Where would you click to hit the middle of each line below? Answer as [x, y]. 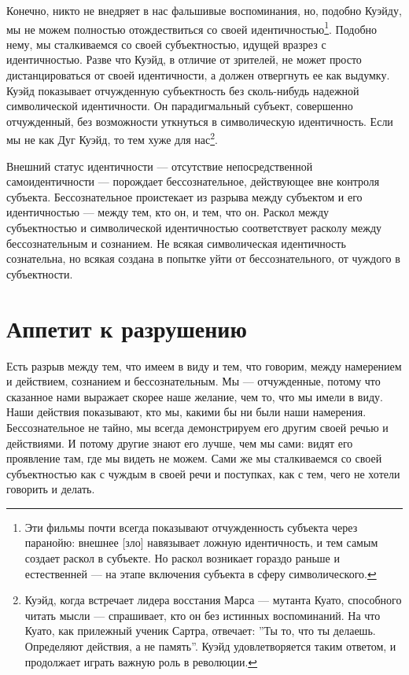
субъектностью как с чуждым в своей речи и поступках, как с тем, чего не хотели [203, 473]
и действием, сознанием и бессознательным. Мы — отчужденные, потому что [193, 381]
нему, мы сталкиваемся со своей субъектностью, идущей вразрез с [166, 44]
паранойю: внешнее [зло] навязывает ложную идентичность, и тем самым [201, 542]
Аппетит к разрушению [127, 328]
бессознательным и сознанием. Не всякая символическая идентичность [176, 243]
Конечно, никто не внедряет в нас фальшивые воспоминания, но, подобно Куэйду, [204, 10]
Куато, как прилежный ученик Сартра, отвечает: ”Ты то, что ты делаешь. [200, 631]
